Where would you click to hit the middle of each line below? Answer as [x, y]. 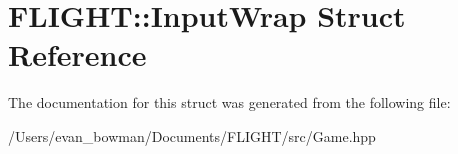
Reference [77, 54]
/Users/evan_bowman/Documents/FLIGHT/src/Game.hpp [192, 135]
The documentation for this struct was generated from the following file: [229, 102]
